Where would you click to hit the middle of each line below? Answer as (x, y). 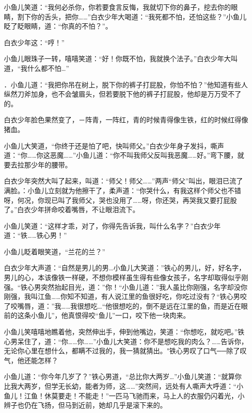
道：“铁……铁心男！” (35, 235)
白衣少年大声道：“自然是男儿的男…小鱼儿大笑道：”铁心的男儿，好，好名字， (125, 268)
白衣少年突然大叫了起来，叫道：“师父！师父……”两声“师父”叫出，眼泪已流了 (124, 181)
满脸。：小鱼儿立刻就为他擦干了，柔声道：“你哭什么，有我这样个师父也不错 (123, 190)
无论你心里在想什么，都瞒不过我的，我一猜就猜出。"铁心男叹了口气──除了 (122, 351)
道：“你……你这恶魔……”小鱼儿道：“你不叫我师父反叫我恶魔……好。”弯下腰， (121, 155)
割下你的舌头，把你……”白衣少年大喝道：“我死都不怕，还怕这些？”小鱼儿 (132, 16)
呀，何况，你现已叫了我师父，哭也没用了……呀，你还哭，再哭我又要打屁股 (120, 200)
